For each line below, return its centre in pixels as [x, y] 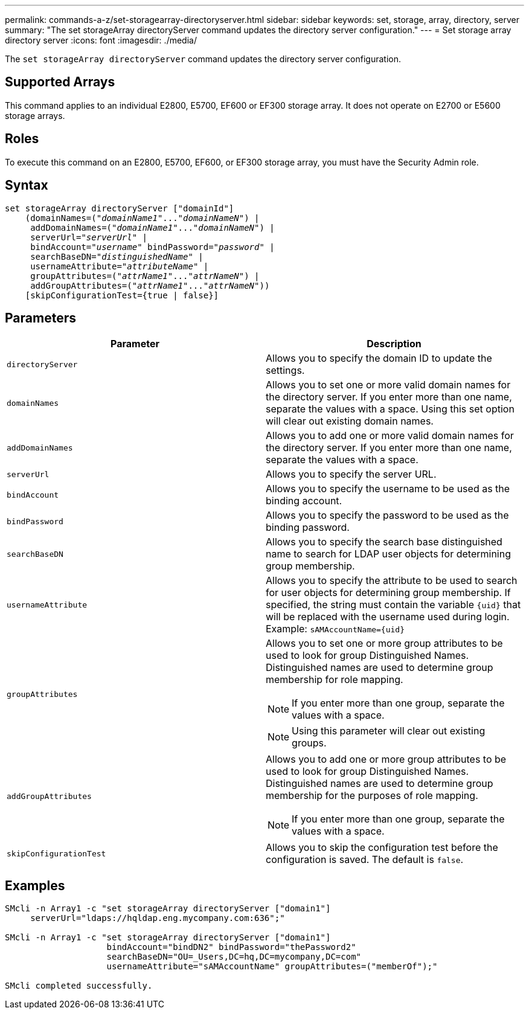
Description [394, 344]
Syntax [27, 185]
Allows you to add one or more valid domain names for [390, 436]
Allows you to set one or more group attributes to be [384, 643]
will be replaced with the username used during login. [388, 617]
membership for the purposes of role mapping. [372, 796]
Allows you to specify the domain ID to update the [379, 358]
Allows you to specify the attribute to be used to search [392, 581]
